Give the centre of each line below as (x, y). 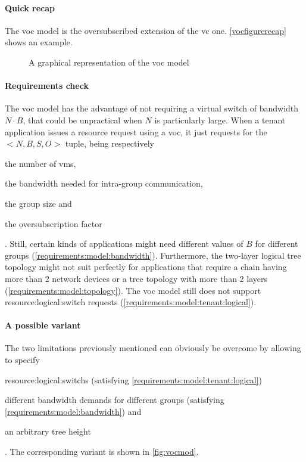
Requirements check (47, 86)
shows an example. (39, 42)
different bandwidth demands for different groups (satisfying (115, 400)
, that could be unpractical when (82, 120)
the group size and (38, 203)
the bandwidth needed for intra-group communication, (104, 183)
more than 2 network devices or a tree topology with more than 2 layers (136, 278)
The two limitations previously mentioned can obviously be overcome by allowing (153, 348)
